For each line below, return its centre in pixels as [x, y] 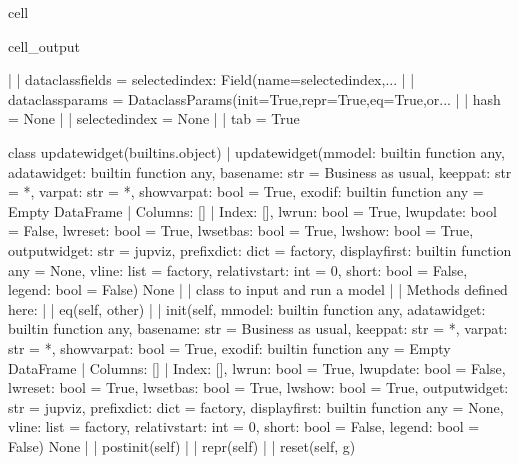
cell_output [44, 45]
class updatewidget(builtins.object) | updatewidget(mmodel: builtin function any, [256, 151]
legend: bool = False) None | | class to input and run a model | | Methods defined [258, 289]
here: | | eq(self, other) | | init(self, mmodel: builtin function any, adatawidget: [247, 308]
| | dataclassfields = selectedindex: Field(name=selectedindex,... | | [211, 79]
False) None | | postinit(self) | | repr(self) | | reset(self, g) [182, 445]
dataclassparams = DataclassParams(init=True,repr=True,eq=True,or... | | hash [254, 98]
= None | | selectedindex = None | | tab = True [154, 118]
